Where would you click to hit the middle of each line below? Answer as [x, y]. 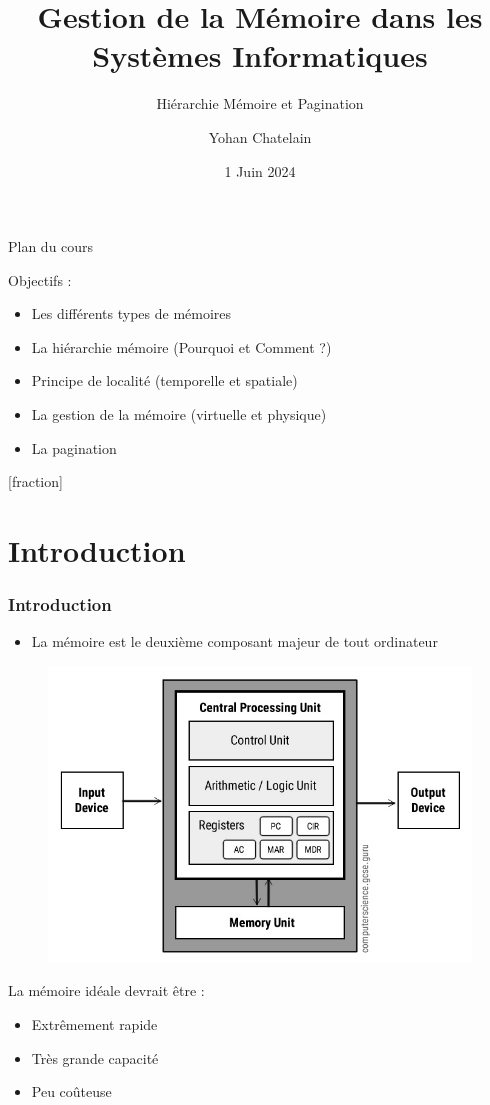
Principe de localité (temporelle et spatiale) [164, 380]
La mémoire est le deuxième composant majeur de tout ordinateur [234, 641]
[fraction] [35, 481]
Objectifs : [40, 279]
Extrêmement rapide [94, 1024]
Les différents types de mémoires [131, 313]
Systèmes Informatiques [260, 55]
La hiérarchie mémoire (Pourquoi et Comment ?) [181, 346]
